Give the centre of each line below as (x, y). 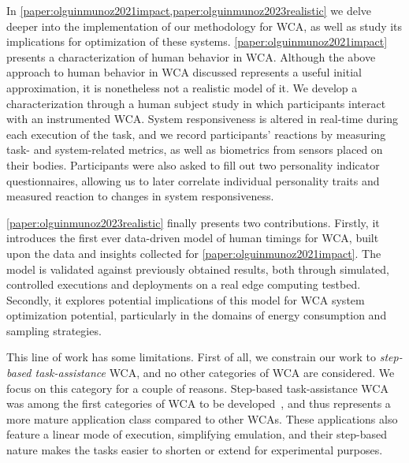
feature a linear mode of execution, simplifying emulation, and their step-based (197, 434)
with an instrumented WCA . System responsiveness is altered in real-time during (202, 119)
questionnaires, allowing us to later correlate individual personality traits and (193, 180)
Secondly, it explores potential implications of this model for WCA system (186, 299)
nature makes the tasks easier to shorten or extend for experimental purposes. (195, 450)
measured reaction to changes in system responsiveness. (140, 196)
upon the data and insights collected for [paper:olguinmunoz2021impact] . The (194, 253)
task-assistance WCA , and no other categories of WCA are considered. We (215, 373)
